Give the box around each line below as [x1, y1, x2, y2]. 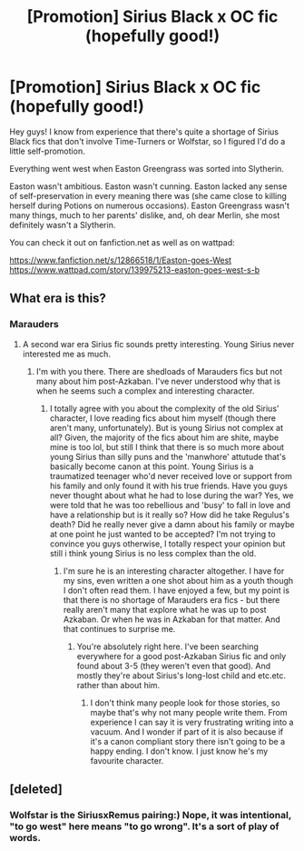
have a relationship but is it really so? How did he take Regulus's [49, 509, 290, 520]
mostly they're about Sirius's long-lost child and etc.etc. [76, 670, 287, 681]
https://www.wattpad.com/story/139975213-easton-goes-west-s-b [9, 264, 260, 275]
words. [9, 831, 41, 844]
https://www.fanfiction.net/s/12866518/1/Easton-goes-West [9, 255, 232, 265]
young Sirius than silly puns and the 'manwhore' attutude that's [49, 451, 287, 462]
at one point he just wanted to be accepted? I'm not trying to [49, 528, 276, 539]
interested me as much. [22, 348, 112, 359]
